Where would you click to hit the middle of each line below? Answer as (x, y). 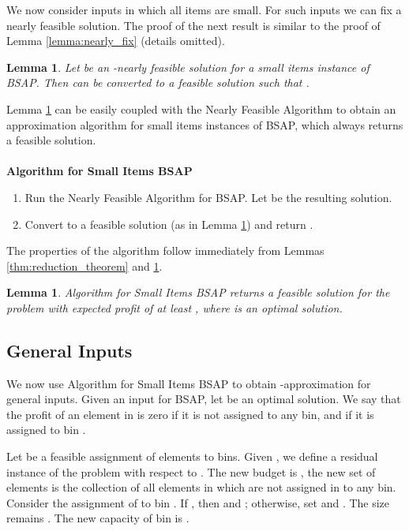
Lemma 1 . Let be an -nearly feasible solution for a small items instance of (188, 67)
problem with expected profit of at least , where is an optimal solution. (174, 307)
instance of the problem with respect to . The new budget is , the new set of (191, 471)
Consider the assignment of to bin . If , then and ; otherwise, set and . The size (198, 502)
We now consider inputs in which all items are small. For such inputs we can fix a (204, 9)
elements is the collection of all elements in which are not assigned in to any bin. (201, 487)
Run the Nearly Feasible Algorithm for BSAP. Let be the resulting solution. (208, 197)
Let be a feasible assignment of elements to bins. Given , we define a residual (192, 456)
